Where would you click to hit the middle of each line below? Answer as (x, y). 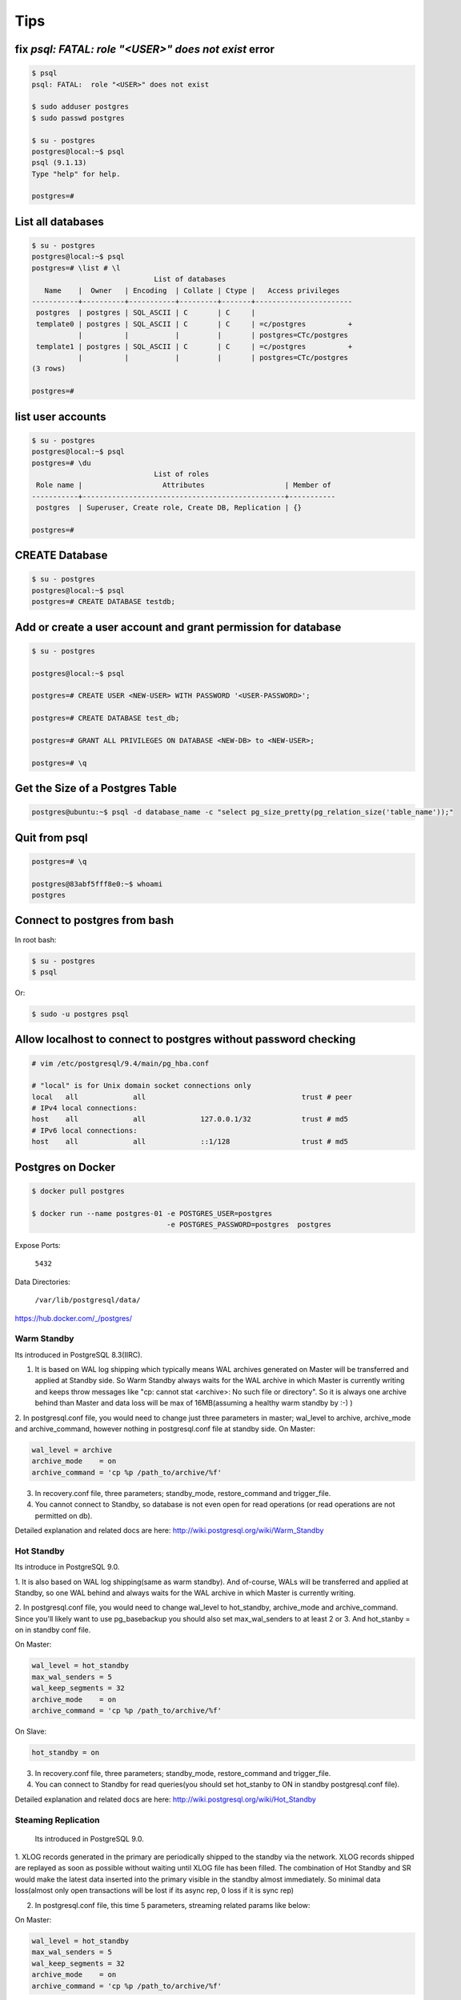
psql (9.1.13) (59, 163)
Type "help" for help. (76, 174)
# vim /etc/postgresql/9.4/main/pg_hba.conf (120, 1063)
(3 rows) (49, 369)
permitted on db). (64, 1515)
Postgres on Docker (65, 1167)
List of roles (182, 474)
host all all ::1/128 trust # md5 (190, 1142)
